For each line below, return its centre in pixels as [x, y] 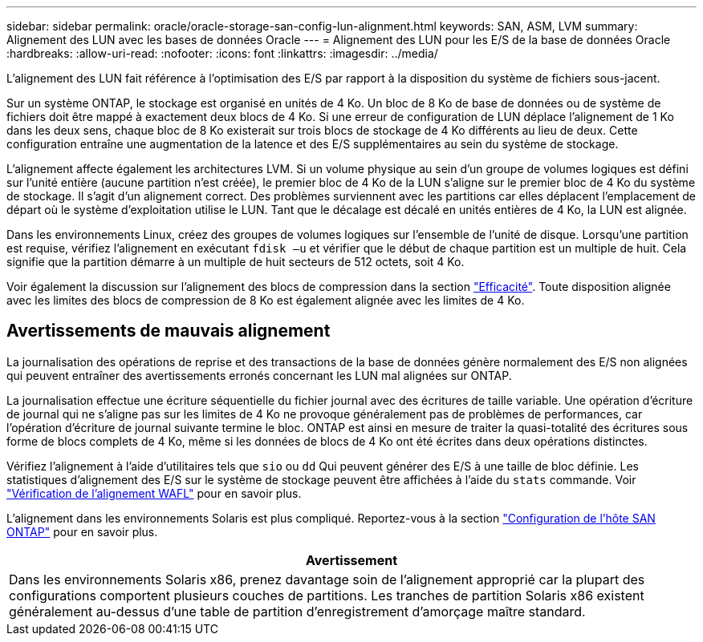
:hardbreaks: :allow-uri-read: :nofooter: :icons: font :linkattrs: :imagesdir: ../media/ [222, 53]
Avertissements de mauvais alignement [169, 331]
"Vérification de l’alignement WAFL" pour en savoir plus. [154, 493]
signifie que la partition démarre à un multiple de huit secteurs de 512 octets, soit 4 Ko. [236, 262]
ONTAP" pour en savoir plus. [82, 531]
